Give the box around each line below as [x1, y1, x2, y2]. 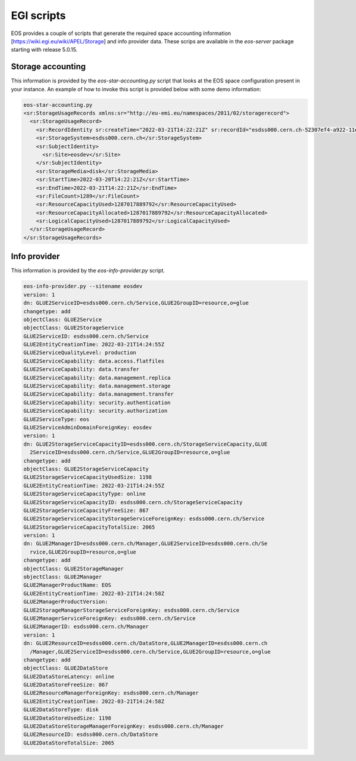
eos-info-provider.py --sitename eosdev [23, 283, 142, 290]
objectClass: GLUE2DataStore [23, 665, 109, 671]
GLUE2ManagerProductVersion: [23, 598, 109, 605]
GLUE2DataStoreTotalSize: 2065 [23, 739, 115, 746]
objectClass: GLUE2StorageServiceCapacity [23, 466, 149, 472]
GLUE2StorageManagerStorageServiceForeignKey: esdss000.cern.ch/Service [23, 607, 240, 613]
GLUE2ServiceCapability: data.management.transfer [23, 391, 174, 397]
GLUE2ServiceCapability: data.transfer [23, 366, 139, 373]
